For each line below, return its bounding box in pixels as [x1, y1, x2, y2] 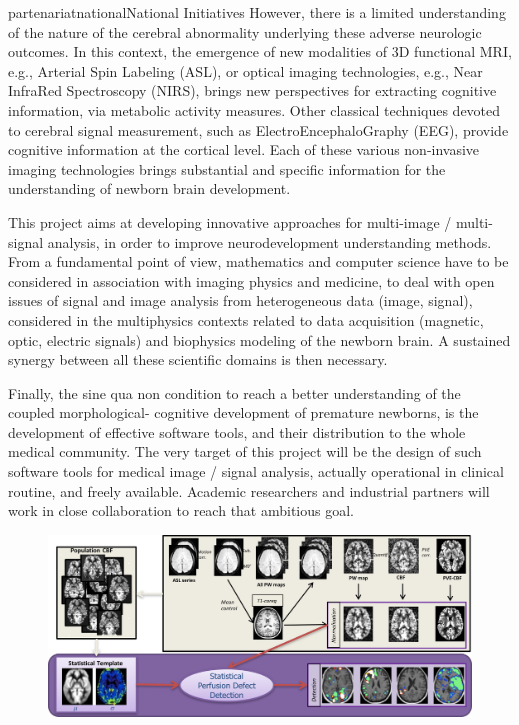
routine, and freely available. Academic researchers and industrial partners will [8, 480, 490, 501]
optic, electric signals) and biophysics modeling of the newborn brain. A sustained [8, 329, 511, 350]
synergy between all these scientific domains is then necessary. [8, 349, 388, 370]
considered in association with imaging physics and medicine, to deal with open [8, 270, 495, 291]
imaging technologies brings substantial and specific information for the [8, 158, 446, 179]
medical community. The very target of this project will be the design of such [8, 441, 482, 462]
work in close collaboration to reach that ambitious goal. [8, 500, 354, 521]
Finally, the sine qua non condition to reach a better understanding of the [8, 382, 461, 403]
